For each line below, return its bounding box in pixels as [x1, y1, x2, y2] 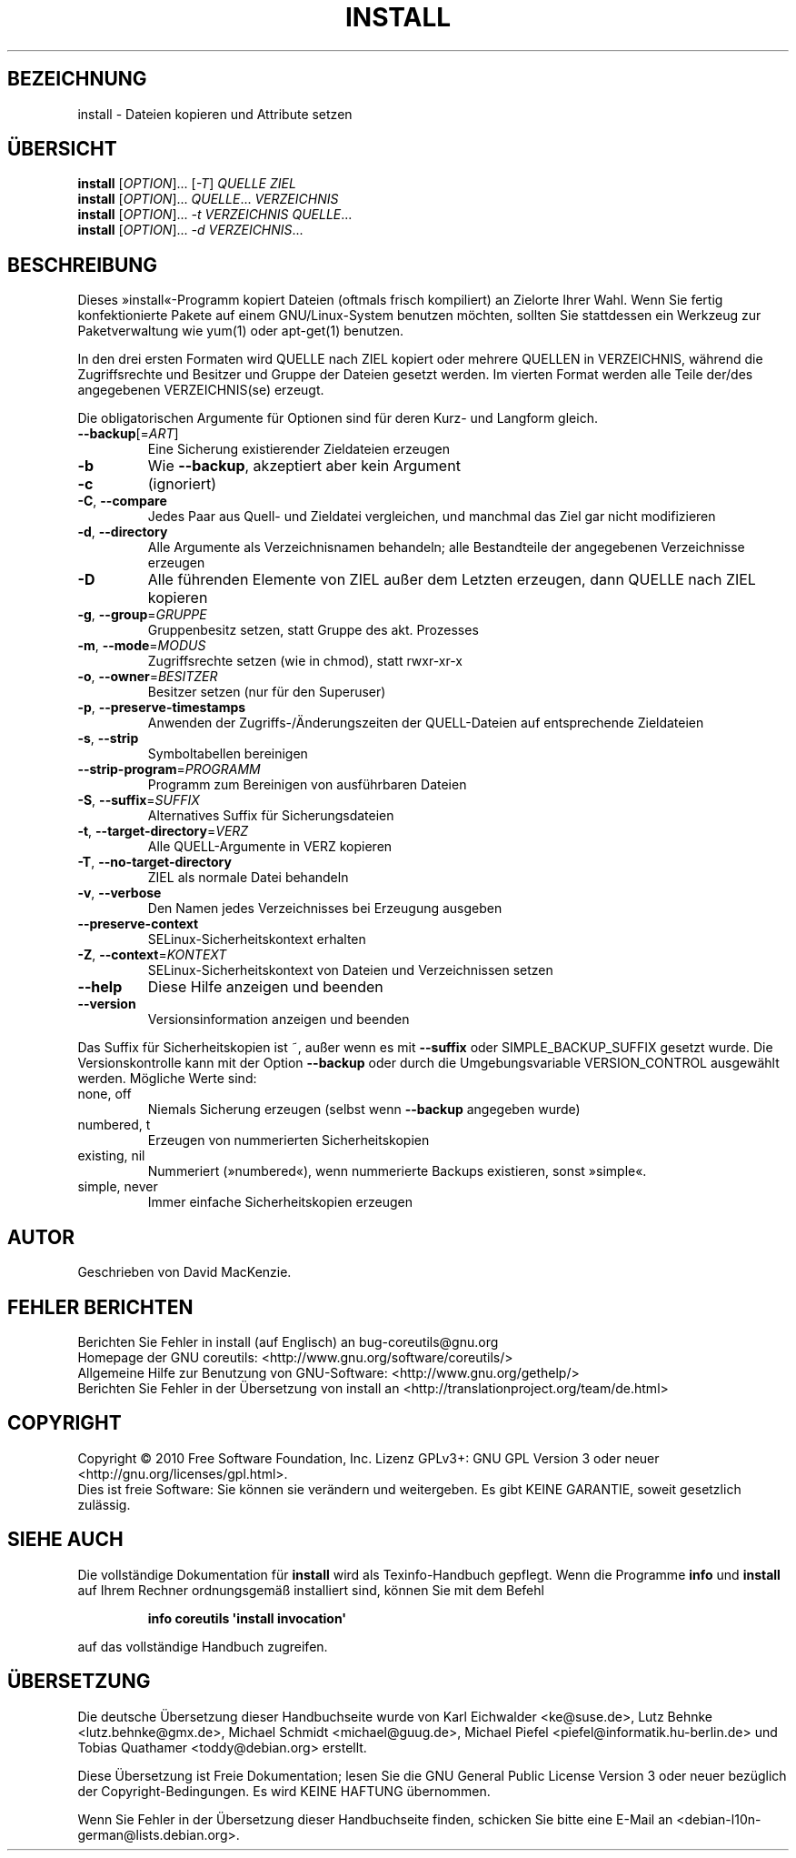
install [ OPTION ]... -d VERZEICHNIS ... [77, 222, 303, 238]
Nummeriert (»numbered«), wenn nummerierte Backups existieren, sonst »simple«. [147, 1163, 647, 1180]
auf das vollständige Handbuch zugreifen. [77, 1638, 328, 1654]
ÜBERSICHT [7, 137, 117, 161]
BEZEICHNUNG [7, 67, 147, 91]
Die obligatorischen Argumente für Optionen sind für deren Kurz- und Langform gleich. [77, 410, 598, 427]
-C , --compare [77, 493, 167, 509]
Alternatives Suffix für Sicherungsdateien [147, 808, 394, 824]
